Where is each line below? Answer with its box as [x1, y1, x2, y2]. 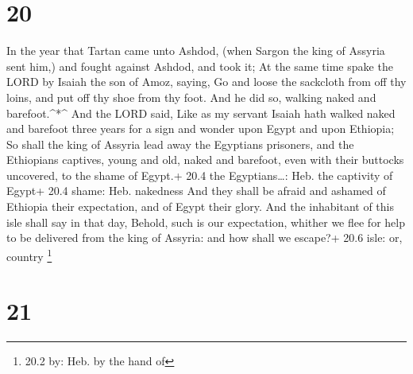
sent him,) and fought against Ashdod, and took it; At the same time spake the [6, 57, 393, 74]
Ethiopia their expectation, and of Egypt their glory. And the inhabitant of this [6, 198, 394, 215]
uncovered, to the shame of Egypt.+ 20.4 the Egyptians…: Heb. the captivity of [6, 166, 393, 183]
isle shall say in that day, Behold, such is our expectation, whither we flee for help [6, 213, 405, 230]
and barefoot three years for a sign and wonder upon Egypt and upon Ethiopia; [6, 120, 395, 137]
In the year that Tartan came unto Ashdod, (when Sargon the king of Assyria [6, 42, 385, 59]
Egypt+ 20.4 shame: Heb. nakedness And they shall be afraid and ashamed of [6, 182, 386, 199]
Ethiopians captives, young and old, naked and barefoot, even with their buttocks [6, 151, 404, 168]
